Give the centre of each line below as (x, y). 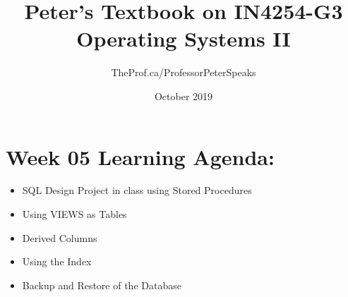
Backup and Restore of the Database (102, 285)
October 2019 (184, 96)
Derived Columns (60, 237)
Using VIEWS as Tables (74, 214)
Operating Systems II (184, 38)
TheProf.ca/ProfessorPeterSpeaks (184, 72)
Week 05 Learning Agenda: (140, 156)
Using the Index (57, 261)
